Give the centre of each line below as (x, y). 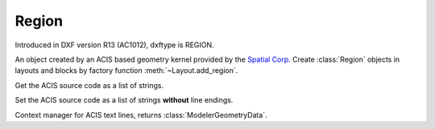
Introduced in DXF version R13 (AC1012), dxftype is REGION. (114, 45)
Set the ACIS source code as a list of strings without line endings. (124, 100)
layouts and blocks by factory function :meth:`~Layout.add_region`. (126, 71)
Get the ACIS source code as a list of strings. (89, 85)
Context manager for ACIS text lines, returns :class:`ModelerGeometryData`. (141, 115)
